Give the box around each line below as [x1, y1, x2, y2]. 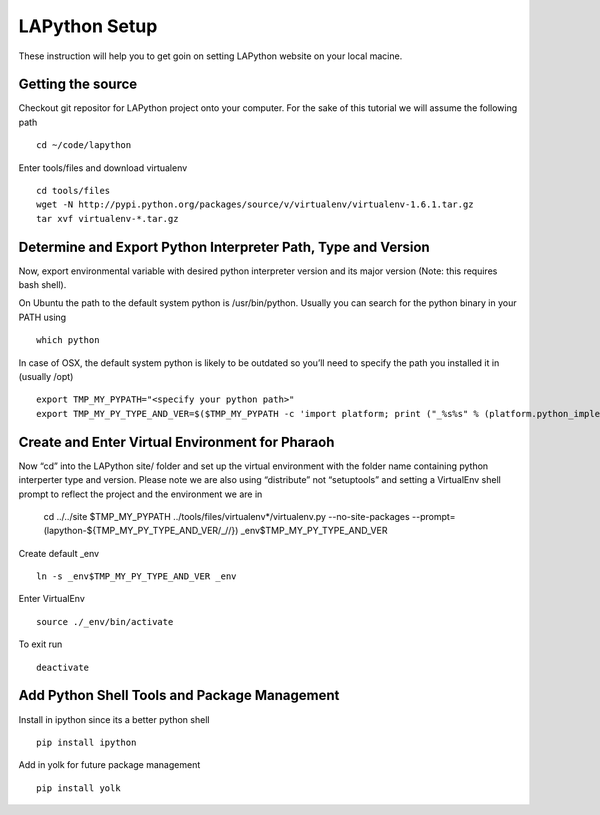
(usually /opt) [18, 371, 74, 383]
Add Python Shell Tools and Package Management [18, 687, 340, 704]
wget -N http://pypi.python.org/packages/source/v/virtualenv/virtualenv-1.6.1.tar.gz [36, 199, 474, 210]
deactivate [36, 661, 90, 673]
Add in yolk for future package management [18, 759, 201, 771]
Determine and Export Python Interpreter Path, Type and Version [18, 238, 430, 255]
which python [36, 335, 100, 346]
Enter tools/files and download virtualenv [18, 161, 188, 174]
